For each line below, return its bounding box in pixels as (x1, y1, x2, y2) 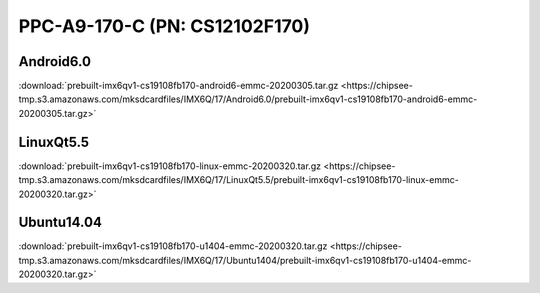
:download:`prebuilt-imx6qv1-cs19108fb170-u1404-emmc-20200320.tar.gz (18, 240, 328, 252)
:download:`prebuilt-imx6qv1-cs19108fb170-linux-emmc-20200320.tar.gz (18, 160, 322, 172)
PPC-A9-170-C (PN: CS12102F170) (18, 15, 310, 37)
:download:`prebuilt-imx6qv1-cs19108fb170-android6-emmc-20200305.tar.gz (18, 80, 339, 92)
